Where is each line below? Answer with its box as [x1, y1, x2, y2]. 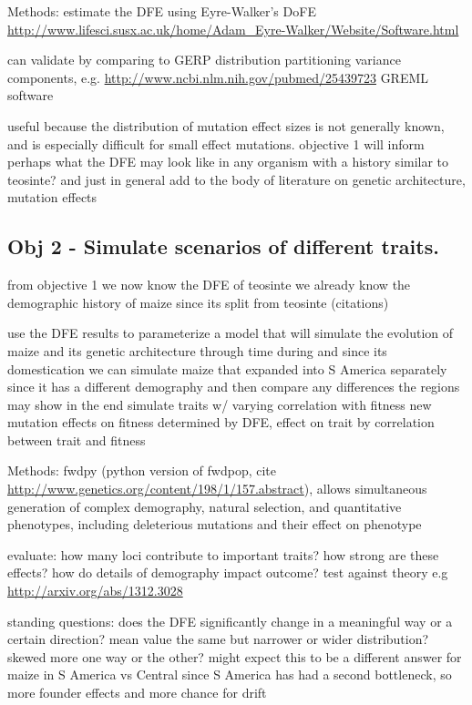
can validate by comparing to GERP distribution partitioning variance [7, 50, 401, 69]
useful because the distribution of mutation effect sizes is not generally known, [7, 116, 445, 135]
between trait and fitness [7, 430, 146, 449]
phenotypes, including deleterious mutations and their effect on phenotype [7, 515, 422, 534]
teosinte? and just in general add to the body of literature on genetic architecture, [7, 169, 466, 189]
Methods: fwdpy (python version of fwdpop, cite [7, 461, 277, 480]
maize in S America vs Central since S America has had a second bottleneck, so [7, 665, 452, 684]
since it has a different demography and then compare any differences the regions [7, 377, 460, 396]
